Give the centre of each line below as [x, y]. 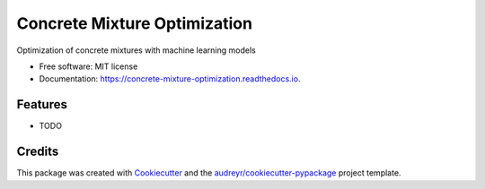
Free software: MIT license [88, 66]
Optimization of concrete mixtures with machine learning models [136, 50]
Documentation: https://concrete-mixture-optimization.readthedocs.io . [170, 79]
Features [42, 104]
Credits [38, 152]
